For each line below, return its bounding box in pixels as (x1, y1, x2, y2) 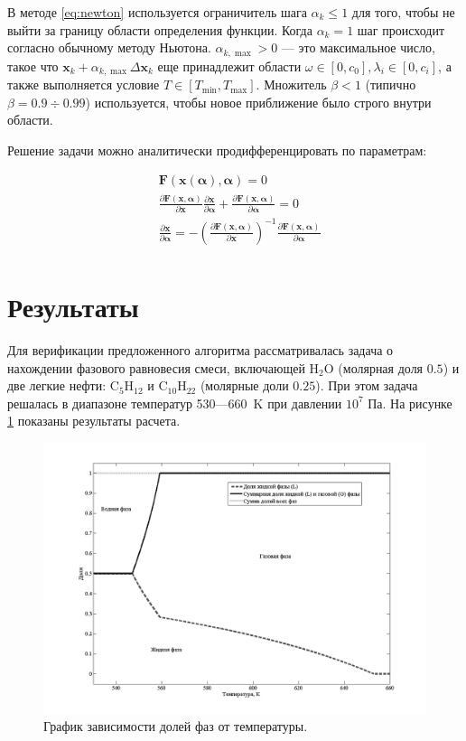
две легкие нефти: (7, 376, 107, 395)
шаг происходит (357, 20, 445, 39)
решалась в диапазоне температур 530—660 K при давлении (7, 393, 342, 412)
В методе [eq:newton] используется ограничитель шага (7, 3, 307, 21)
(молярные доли (200, 376, 289, 395)
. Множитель (256, 75, 327, 94)
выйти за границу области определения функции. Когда (7, 20, 312, 39)
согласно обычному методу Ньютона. (7, 38, 211, 57)
